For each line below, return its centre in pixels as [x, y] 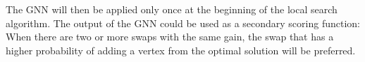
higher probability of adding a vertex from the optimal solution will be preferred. [181, 50]
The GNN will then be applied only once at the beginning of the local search [172, 9]
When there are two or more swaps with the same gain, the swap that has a [170, 37]
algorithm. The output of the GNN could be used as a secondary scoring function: [183, 23]
